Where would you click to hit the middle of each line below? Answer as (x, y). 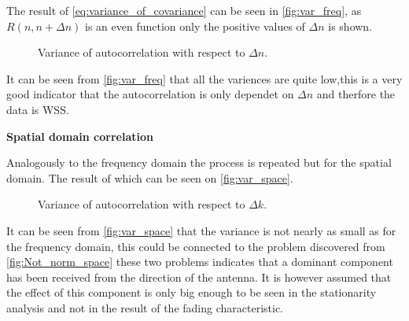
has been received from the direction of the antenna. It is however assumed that (199, 277)
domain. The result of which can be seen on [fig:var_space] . (150, 177)
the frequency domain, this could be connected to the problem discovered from (196, 246)
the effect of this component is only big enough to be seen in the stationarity (192, 292)
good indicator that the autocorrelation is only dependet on (150, 94)
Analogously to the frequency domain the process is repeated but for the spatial (199, 162)
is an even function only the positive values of (195, 26)
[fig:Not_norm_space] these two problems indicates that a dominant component (200, 262)
